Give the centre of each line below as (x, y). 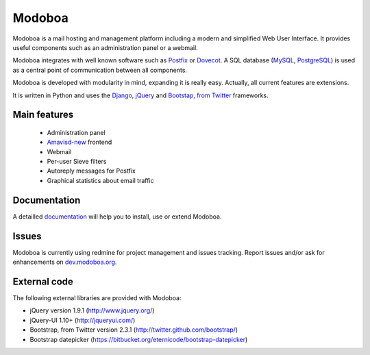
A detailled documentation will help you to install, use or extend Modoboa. (117, 217)
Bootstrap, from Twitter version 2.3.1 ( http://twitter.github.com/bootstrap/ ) (134, 330)
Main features (43, 115)
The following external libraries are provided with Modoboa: (97, 297)
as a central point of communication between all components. (100, 70)
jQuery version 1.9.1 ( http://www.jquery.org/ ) (92, 310)
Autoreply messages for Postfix (91, 171)
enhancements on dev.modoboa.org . (65, 262)
